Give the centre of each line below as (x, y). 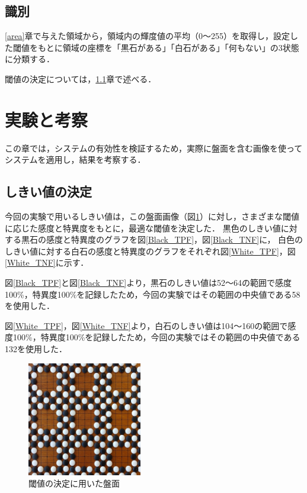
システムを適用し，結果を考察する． (75, 159)
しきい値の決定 (48, 191)
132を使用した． (36, 349)
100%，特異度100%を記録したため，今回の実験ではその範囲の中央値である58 (153, 294)
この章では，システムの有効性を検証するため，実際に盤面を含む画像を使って (154, 148)
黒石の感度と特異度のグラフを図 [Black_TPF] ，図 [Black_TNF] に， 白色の (162, 239)
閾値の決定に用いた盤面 (74, 483)
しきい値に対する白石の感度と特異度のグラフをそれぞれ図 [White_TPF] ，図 (150, 251)
